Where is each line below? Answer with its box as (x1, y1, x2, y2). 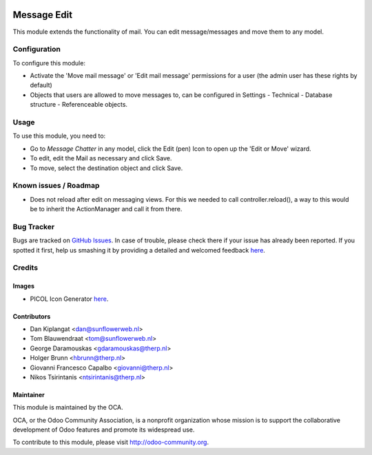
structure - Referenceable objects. (30, 100, 127, 109)
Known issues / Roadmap (12, 181, 100, 191)
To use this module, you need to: (12, 131, 106, 140)
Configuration (12, 45, 61, 54)
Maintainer (12, 390, 45, 399)
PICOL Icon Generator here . (30, 295, 109, 303)
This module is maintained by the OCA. (12, 403, 123, 412)
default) (30, 81, 53, 89)
